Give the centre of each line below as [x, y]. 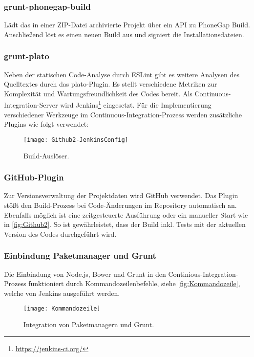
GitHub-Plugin [34, 177]
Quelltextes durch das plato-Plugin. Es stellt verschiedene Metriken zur [111, 84]
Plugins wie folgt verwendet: [46, 124]
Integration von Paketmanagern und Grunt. [89, 324]
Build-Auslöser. [46, 155]
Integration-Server [31, 105]
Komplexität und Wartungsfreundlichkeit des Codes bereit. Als [98, 93]
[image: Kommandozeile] [62, 309]
